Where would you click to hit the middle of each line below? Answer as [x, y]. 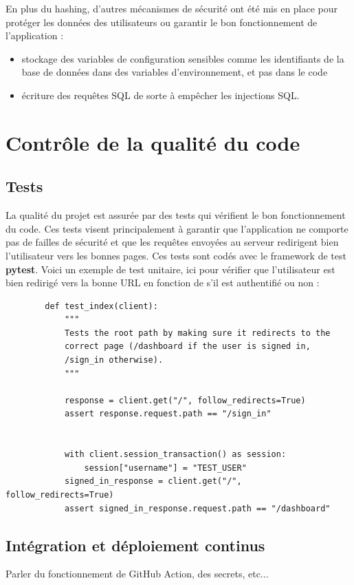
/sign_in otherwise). [114, 360]
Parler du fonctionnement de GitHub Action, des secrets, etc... [137, 574]
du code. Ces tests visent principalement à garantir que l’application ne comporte [177, 228]
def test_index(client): [101, 306]
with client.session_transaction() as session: [175, 455]
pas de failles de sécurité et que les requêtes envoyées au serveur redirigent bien [172, 242]
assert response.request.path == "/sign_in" [168, 414]
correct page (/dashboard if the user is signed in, [187, 347]
